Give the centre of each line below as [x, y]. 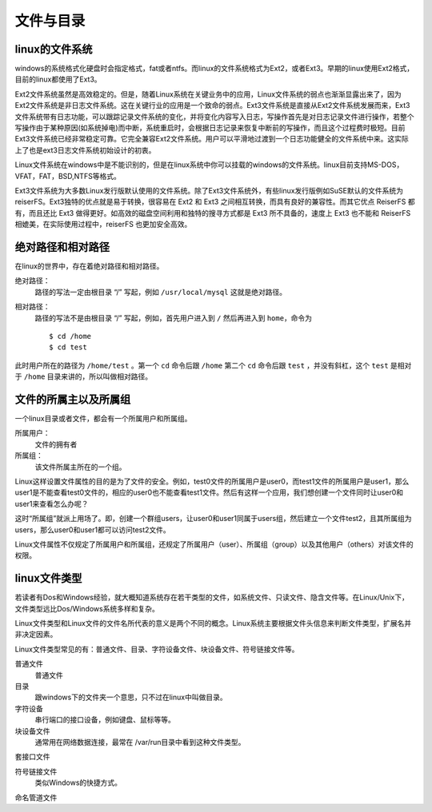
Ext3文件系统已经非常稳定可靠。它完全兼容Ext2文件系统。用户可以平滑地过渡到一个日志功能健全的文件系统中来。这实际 [212, 139]
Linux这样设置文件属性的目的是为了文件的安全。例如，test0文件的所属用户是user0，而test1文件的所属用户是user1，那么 [212, 482]
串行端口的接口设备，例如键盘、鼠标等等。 [105, 720]
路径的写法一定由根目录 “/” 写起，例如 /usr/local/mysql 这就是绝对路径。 [161, 292]
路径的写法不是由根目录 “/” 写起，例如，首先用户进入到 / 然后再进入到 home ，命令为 [173, 318]
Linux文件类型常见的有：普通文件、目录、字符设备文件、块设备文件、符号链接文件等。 [157, 649]
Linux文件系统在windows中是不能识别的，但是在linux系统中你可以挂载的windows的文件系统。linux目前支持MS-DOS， [209, 165]
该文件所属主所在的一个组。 [80, 467]
